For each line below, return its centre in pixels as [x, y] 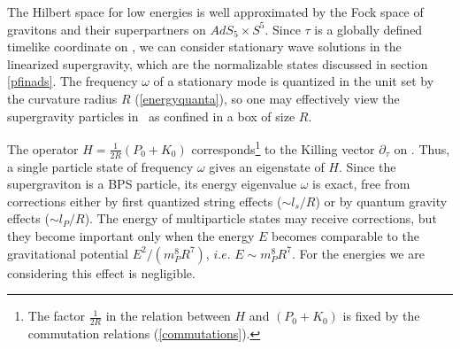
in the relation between [168, 316]
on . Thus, [422, 148]
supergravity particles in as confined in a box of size [151, 116]
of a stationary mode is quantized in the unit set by [294, 81]
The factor [57, 316]
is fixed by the [381, 316]
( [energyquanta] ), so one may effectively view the [267, 98]
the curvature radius [62, 98]
